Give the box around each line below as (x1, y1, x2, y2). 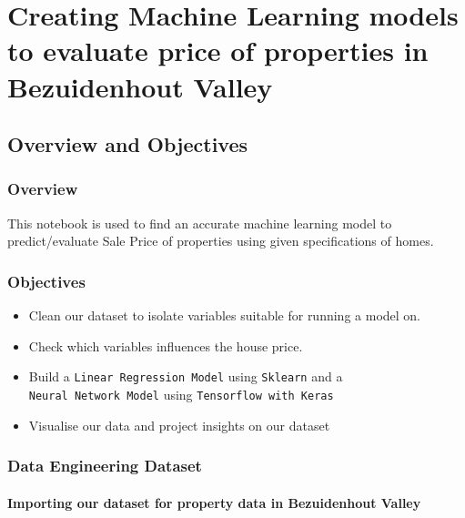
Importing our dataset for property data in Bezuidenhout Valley (7, 493, 421, 512)
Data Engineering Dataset (7, 454, 202, 477)
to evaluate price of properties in (7, 32, 429, 69)
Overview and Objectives (7, 130, 248, 158)
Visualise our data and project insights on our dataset (28, 415, 330, 434)
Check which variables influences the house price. (28, 336, 303, 355)
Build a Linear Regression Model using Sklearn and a (28, 367, 343, 386)
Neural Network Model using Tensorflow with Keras (28, 385, 334, 403)
